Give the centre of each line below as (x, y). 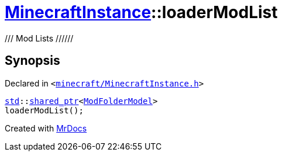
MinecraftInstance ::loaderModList (141, 12)
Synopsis (32, 61)
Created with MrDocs (46, 128)
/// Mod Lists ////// (39, 38)
